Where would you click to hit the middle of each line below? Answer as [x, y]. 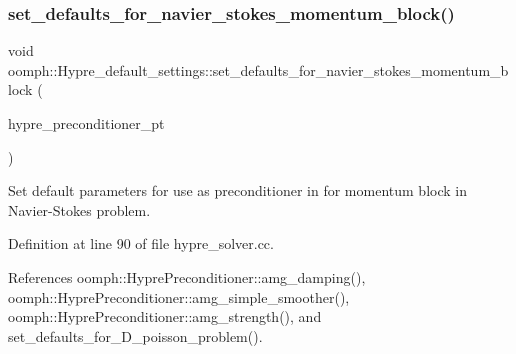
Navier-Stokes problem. [79, 209]
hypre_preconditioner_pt [86, 123]
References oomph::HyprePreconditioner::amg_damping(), [187, 276]
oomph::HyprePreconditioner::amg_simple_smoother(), [179, 296]
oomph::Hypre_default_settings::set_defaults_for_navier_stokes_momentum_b [258, 69]
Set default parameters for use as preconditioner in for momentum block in [237, 190]
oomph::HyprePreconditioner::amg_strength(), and [165, 316]
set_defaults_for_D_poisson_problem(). [135, 335]
